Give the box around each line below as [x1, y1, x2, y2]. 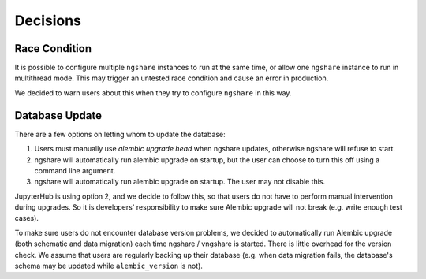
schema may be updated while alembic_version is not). [14, 261, 203, 271]
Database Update [14, 109, 103, 122]
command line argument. [34, 166, 116, 175]
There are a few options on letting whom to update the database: [14, 129, 226, 139]
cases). [14, 214, 39, 223]
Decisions [14, 12, 82, 29]
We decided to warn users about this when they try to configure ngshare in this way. [14, 87, 292, 98]
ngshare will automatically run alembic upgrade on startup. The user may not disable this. [34, 177, 326, 187]
